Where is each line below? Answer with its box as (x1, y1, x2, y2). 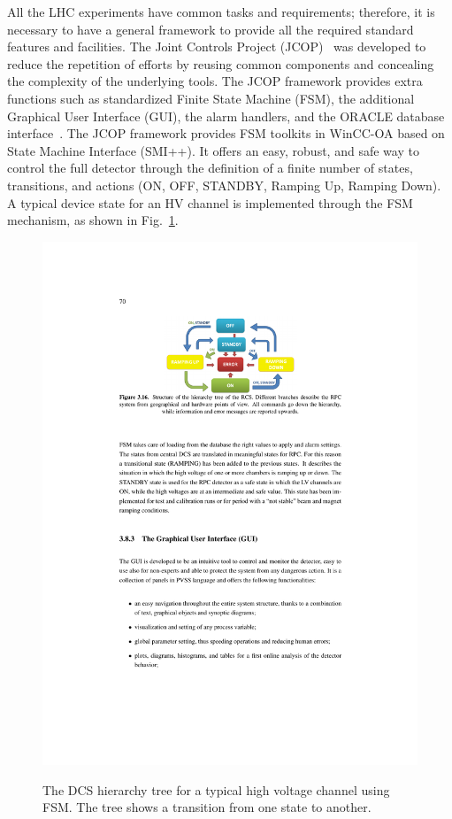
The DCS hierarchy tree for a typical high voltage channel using (42, 780, 390, 799)
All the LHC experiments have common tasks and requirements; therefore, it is (7, 3, 435, 20)
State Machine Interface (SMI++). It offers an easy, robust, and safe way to (7, 141, 419, 159)
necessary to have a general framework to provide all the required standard (7, 19, 414, 38)
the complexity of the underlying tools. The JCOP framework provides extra (7, 72, 423, 90)
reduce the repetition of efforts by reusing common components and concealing (7, 54, 434, 73)
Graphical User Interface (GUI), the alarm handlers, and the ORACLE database (7, 106, 445, 125)
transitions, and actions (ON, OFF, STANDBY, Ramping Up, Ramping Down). (7, 175, 441, 194)
